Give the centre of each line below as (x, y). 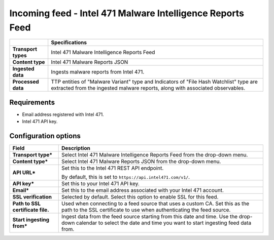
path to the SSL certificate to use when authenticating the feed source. (146, 210)
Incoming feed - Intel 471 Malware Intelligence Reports (127, 13)
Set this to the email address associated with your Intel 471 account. (143, 190)
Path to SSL (27, 204)
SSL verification (32, 197)
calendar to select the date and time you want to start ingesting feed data (164, 223)
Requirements (32, 102)
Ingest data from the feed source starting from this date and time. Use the (149, 217)
